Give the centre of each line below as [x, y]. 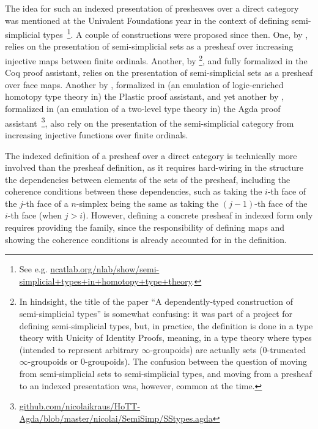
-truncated [287, 349]
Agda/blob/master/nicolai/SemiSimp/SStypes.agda [116, 418]
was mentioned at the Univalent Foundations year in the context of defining [147, 20]
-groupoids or [53, 361]
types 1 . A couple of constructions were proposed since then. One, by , [176, 33]
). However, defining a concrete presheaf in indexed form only [198, 215]
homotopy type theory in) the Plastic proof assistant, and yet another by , [145, 96]
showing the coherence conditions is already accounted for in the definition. [146, 239]
